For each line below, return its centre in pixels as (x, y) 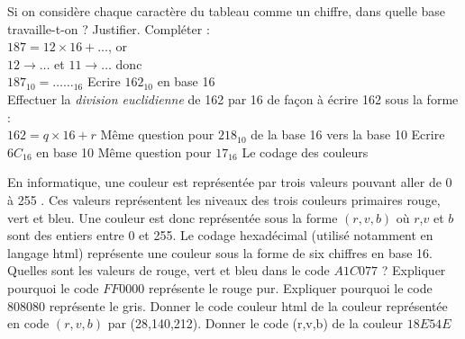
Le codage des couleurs (305, 152)
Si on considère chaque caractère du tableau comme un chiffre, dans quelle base (227, 11)
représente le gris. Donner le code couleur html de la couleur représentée (248, 305)
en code (28, 323)
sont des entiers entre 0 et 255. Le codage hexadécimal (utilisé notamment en (220, 235)
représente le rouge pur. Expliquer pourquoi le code (290, 287)
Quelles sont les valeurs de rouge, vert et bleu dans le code (169, 270)
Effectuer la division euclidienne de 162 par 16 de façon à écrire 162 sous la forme (233, 98)
